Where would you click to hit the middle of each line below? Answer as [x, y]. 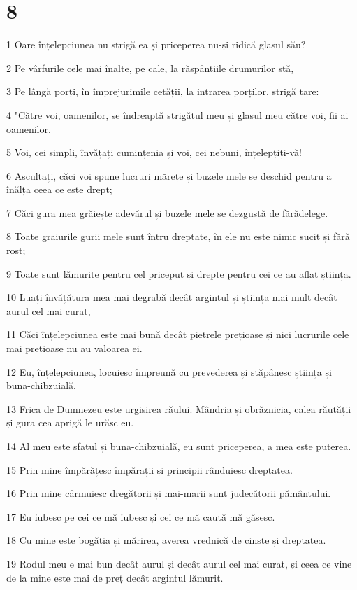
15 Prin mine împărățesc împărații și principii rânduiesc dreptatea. [150, 469]
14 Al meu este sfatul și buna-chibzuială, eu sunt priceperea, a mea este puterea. [179, 446]
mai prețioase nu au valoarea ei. [74, 348]
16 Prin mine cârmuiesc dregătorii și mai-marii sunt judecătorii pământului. [169, 493]
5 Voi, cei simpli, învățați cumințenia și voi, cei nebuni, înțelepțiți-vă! [154, 152]
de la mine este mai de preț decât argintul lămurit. [115, 577]
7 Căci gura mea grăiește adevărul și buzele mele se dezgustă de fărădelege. [167, 212]
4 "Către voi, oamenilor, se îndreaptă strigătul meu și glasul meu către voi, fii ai [177, 114]
